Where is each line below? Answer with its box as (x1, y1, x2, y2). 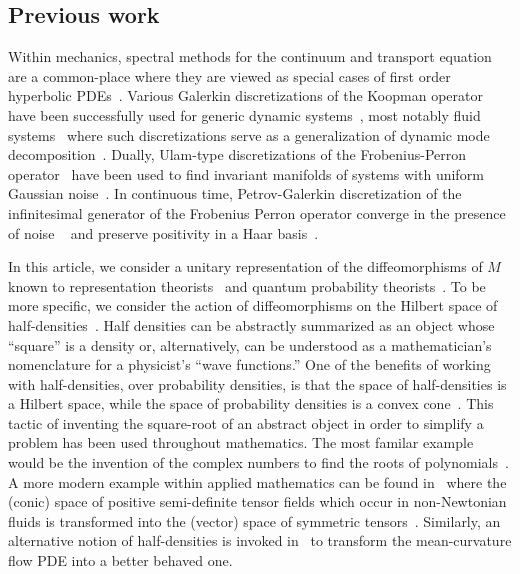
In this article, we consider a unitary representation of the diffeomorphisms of (8, 256, 483, 277)
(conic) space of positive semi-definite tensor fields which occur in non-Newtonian (8, 491, 507, 512)
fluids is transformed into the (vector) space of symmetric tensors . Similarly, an (8, 510, 501, 531)
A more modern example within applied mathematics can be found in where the (8, 471, 507, 492)
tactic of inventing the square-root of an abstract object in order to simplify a (8, 412, 484, 433)
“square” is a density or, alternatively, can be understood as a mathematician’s (8, 334, 492, 355)
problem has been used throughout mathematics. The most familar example (8, 432, 474, 453)
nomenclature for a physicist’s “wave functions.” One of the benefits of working (8, 354, 491, 375)
